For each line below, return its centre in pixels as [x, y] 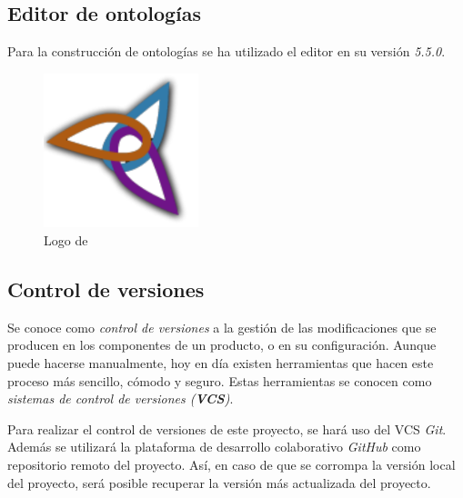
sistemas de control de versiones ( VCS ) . [121, 398]
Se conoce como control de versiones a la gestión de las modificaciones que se [222, 327]
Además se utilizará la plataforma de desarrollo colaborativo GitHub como [214, 447]
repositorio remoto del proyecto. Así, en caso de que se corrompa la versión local [231, 464]
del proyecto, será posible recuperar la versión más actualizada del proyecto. [219, 482]
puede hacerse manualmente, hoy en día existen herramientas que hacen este [221, 362]
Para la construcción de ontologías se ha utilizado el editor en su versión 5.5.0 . [226, 51]
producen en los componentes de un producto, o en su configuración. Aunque [222, 345]
